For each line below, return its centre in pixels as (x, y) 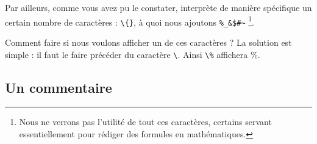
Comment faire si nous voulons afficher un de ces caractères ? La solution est (148, 42)
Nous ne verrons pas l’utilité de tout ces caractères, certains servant (145, 122)
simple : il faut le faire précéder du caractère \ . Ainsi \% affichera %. (133, 54)
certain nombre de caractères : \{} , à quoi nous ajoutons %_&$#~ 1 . (130, 21)
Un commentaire (59, 87)
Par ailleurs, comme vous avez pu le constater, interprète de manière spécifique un (158, 7)
